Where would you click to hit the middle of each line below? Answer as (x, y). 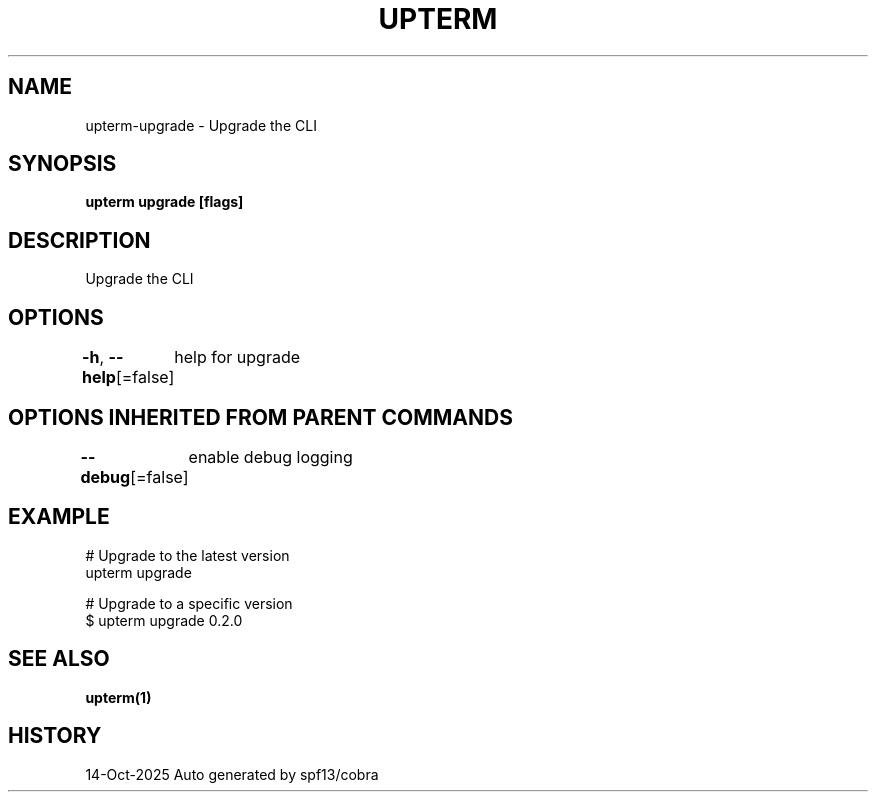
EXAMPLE (59, 517)
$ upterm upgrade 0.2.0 (164, 620)
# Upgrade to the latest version (187, 555)
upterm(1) (118, 697)
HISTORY (55, 736)
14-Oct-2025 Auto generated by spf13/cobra (232, 774)
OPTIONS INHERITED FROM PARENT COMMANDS (260, 417)
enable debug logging (270, 456)
